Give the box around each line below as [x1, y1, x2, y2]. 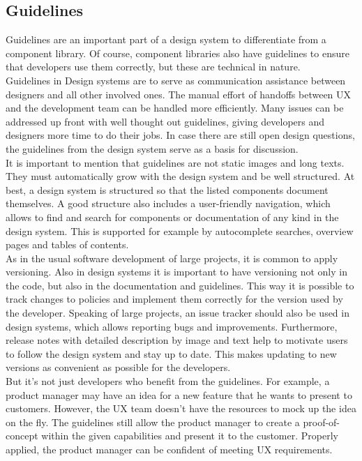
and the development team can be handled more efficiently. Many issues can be [6, 100, 344, 115]
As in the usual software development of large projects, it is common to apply [6, 250, 338, 265]
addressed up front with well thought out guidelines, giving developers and [6, 114, 325, 128]
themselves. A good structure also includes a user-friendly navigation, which [6, 196, 331, 211]
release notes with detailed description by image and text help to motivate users [6, 333, 348, 347]
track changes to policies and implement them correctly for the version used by [6, 292, 343, 306]
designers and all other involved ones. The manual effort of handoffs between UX [6, 86, 352, 101]
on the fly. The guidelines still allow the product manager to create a [6, 414, 300, 429]
